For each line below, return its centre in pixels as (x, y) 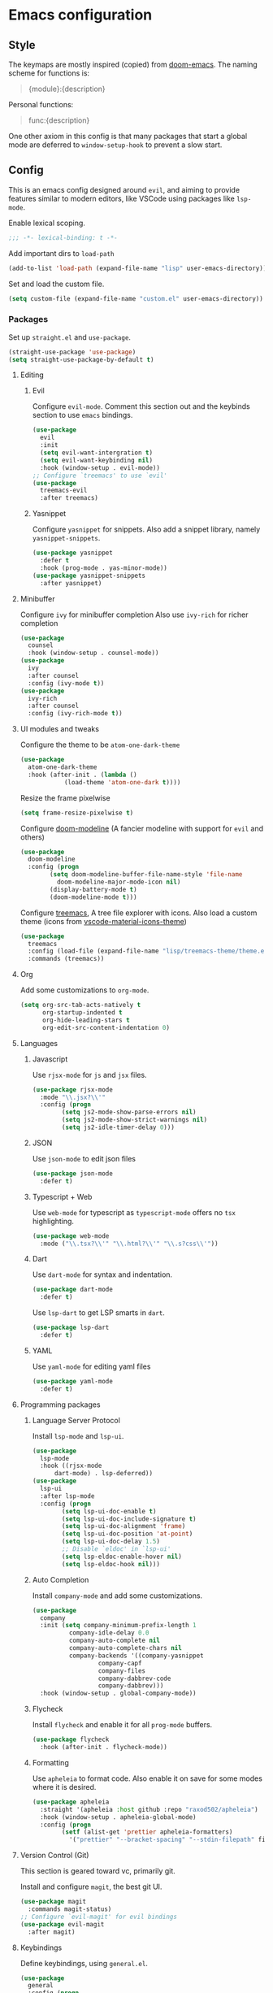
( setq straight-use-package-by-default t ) (81, 359)
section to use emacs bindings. (82, 415)
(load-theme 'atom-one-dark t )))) (122, 782)
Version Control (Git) (54, 1856)
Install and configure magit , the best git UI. (91, 1887)
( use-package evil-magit (62, 1924)
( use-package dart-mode (73, 1290)
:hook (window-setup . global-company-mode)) (118, 1693)
